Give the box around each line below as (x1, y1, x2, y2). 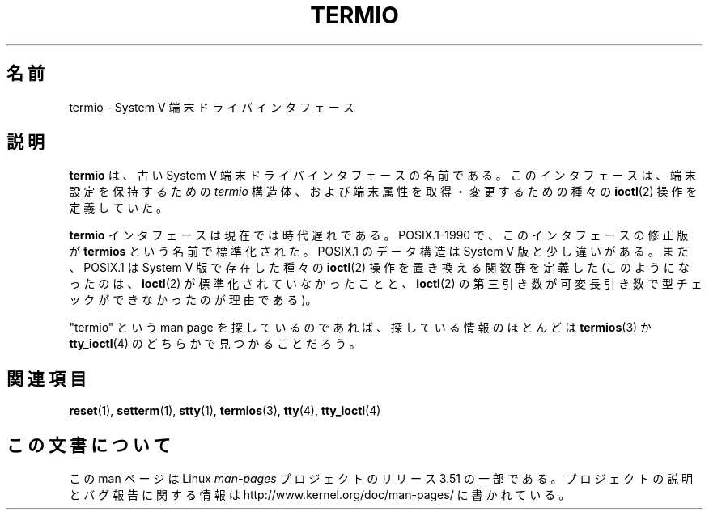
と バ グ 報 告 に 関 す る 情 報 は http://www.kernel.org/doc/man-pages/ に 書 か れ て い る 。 (69, 488, 571, 502)
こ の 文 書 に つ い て (6, 434, 171, 455)
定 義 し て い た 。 (69, 201, 168, 215)
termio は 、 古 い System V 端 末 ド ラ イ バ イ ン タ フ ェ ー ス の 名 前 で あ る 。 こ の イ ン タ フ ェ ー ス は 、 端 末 (69, 168, 697, 183)
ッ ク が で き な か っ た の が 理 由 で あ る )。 (69, 293, 317, 307)
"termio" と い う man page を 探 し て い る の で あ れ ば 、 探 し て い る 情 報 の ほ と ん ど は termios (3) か (69, 320, 652, 335)
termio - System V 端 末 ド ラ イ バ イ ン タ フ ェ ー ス (69, 99, 354, 114)
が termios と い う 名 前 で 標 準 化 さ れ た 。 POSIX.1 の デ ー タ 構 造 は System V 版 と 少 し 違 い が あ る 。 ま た (69, 244, 689, 259)
